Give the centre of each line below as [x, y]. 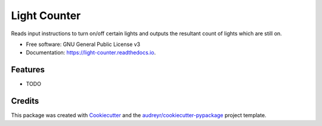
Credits [25, 101]
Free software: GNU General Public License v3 [83, 44]
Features [28, 70]
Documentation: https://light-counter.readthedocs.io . [91, 53]
